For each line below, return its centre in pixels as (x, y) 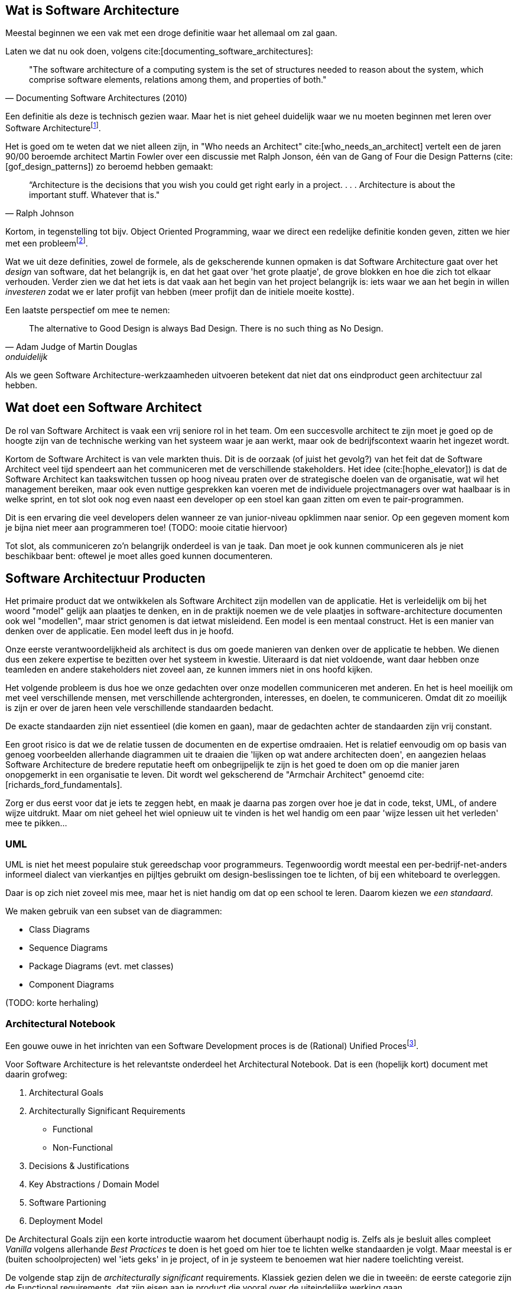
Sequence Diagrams (69, 948)
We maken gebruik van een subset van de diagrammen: (114, 911)
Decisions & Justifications (79, 1165)
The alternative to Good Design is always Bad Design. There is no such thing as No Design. (206, 328)
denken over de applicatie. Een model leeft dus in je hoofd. (120, 631)
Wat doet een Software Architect (104, 408)
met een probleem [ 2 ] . (47, 242)
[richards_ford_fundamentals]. (64, 785)
